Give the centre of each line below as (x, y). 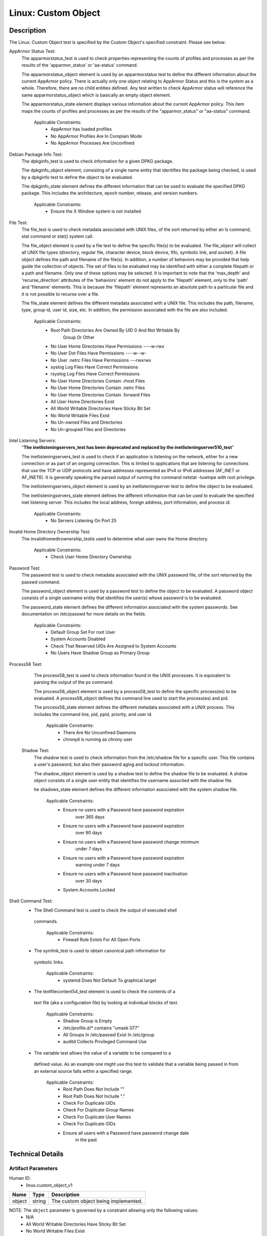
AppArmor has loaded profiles (81, 129)
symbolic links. (49, 962)
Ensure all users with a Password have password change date (126, 1133)
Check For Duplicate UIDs (89, 1103)
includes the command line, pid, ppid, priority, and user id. (93, 714)
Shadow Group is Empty (88, 1021)
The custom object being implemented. (97, 1201)
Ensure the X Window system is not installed (96, 211)
